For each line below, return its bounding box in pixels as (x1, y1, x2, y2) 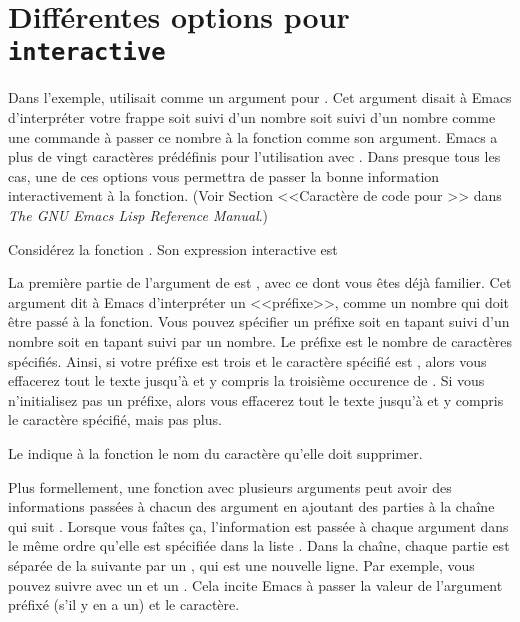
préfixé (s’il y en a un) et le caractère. (8, 594, 240, 615)
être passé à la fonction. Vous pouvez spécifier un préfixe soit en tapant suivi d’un (8, 311, 510, 332)
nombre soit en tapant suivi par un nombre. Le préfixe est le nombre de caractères (8, 330, 512, 351)
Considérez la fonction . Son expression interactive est (8, 238, 338, 259)
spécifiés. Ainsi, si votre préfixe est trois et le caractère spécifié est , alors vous (8, 350, 487, 371)
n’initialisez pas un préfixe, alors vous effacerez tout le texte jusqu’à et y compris (8, 389, 504, 410)
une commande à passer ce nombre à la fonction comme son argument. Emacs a (8, 126, 498, 147)
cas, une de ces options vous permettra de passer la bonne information (8, 165, 440, 186)
